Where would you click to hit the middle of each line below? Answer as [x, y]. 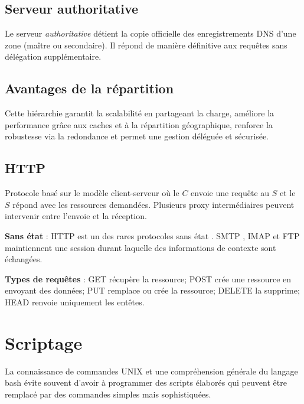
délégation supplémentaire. [53, 56]
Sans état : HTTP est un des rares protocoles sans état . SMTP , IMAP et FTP [152, 235]
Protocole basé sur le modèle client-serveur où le [92, 193]
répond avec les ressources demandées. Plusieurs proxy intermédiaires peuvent [153, 204]
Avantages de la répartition [89, 88]
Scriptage [44, 342]
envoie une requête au [230, 193]
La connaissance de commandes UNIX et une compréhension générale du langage [151, 371]
